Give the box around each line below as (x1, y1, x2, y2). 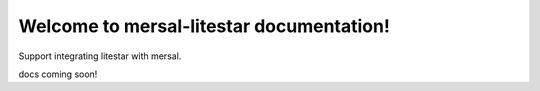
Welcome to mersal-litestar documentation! (18, 15, 390, 37)
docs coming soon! (18, 68, 98, 80)
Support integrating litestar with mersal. (18, 50, 182, 62)
